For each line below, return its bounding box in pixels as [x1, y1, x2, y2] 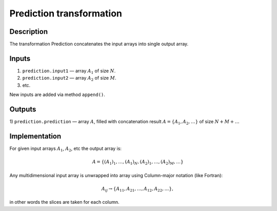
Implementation [9, 131, 62, 141]
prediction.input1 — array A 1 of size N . [22, 67, 116, 75]
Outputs [9, 105, 36, 113]
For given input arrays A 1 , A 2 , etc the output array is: [9, 145, 122, 152]
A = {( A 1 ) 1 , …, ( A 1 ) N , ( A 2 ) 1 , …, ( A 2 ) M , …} [92, 159, 184, 166]
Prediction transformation [9, 8, 123, 19]
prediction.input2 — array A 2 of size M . [22, 75, 116, 82]
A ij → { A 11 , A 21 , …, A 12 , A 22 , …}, [101, 185, 174, 193]
